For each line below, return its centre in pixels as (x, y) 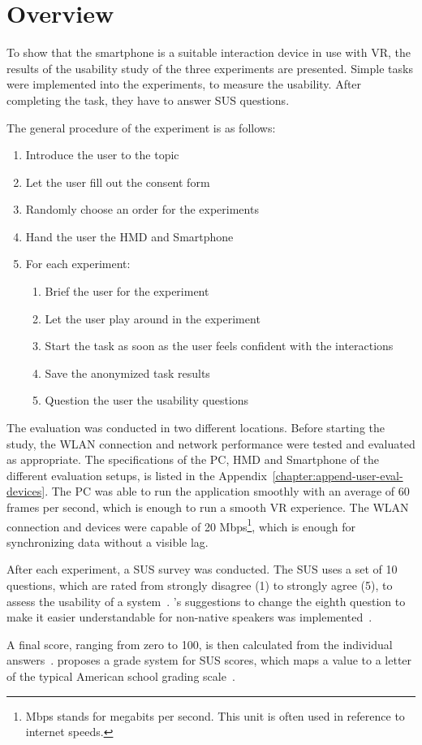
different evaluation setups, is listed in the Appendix (137, 475)
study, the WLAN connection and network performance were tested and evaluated (211, 443)
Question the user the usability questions (147, 400)
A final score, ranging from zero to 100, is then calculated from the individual (200, 644)
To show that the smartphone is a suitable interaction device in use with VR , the (209, 52)
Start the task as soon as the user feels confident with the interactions (219, 346)
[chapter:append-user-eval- (338, 475)
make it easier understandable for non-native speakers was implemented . (189, 617)
